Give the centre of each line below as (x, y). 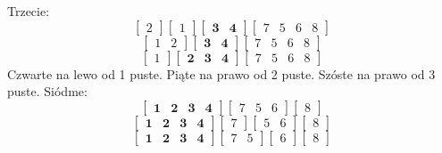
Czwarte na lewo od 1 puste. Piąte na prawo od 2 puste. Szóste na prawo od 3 (221, 73)
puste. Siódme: (47, 91)
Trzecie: (29, 11)
